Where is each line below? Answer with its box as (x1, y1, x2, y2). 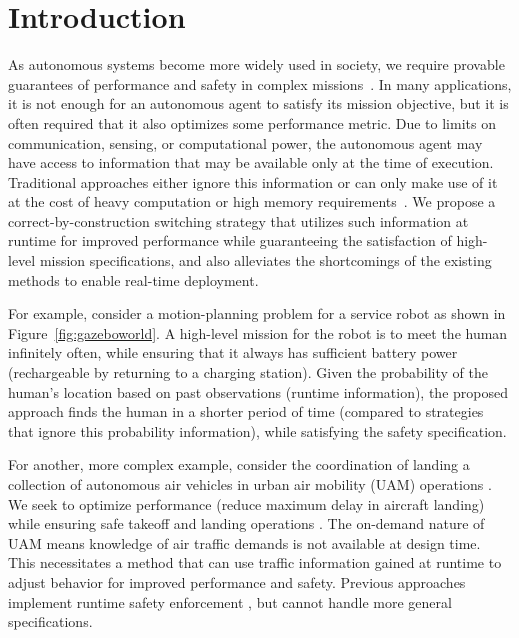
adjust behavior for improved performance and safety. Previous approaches (8, 571, 466, 592)
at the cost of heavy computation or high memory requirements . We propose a (8, 191, 496, 212)
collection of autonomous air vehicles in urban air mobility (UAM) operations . (8, 474, 492, 494)
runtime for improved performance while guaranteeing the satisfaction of (8, 230, 452, 251)
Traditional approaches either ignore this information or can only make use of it (8, 171, 498, 192)
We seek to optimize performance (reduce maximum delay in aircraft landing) (8, 493, 485, 514)
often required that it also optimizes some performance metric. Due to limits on (8, 112, 496, 133)
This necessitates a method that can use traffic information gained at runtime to (8, 552, 502, 573)
